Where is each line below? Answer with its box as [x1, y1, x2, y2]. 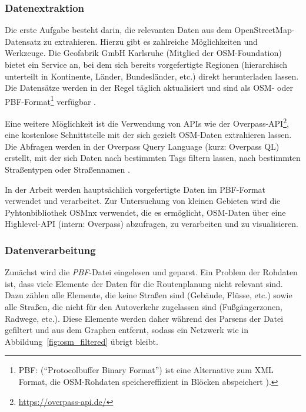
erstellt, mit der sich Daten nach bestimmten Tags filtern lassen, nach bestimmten [5, 151, 301, 164]
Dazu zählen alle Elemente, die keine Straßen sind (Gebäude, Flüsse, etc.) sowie [5, 289, 292, 301]
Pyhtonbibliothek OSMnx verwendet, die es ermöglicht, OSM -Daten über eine [5, 206, 286, 218]
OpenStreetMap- [234, 24, 295, 36]
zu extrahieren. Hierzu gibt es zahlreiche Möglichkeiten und [43, 35, 258, 47]
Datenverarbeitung [5, 242, 96, 257]
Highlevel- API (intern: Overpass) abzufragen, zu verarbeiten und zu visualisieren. [5, 217, 298, 230]
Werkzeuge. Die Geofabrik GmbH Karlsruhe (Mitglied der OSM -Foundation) [5, 47, 282, 59]
